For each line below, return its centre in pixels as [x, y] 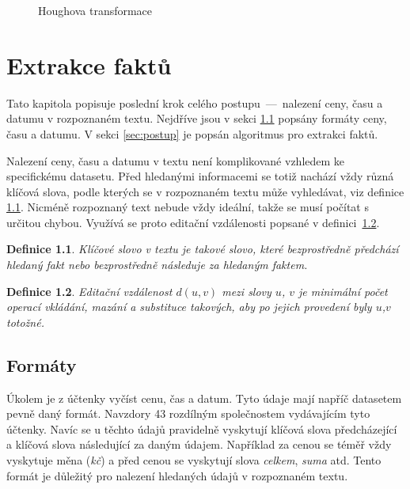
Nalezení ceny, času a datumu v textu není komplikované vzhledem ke [176, 160]
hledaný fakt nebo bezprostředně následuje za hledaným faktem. [157, 265]
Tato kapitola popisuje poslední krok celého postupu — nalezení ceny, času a [195, 102]
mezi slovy [247, 291]
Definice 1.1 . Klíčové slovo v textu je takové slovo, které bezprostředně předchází [203, 249]
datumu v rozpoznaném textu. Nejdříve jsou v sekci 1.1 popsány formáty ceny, [197, 118]
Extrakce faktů [89, 64]
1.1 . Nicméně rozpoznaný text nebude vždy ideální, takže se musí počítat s [188, 207]
